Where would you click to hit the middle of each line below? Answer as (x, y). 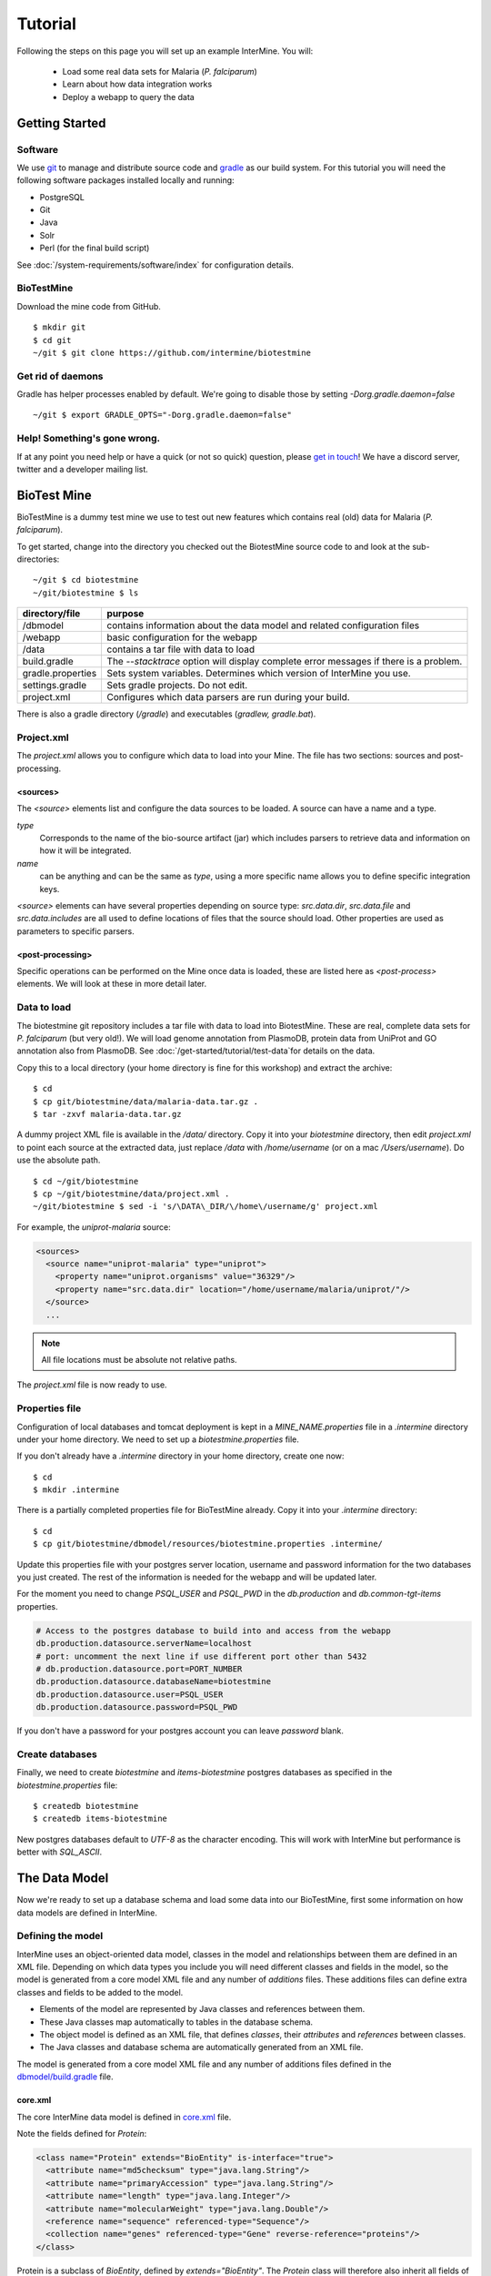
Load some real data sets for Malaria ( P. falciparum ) (160, 71)
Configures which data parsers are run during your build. (228, 697)
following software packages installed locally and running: (126, 180)
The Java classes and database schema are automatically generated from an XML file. (201, 2047)
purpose (125, 614)
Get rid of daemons (60, 376)
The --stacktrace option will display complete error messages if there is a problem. (285, 662)
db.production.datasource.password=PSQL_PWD (137, 1707)
